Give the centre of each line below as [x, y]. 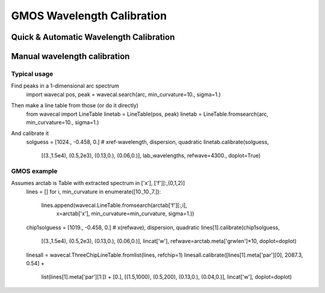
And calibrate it [30, 133]
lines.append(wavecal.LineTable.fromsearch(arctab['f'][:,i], [114, 205]
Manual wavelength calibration [70, 56]
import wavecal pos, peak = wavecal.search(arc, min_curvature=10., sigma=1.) [123, 94]
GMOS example [34, 171]
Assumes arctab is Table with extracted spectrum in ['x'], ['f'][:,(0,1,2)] [98, 183]
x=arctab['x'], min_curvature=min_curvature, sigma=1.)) [125, 213]
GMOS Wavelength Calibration [89, 16]
